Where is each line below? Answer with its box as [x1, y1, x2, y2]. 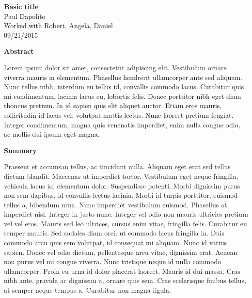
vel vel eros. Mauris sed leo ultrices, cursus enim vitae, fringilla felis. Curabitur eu [4, 218, 247, 228]
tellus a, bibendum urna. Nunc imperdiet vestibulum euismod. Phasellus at [4, 199, 227, 209]
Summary [4, 145, 37, 155]
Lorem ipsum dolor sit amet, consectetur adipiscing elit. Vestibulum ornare [4, 62, 227, 72]
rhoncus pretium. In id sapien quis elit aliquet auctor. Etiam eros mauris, [4, 100, 222, 110]
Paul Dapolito [4, 11, 46, 21]
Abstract [4, 46, 34, 56]
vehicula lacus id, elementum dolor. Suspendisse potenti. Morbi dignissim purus [4, 180, 240, 190]
